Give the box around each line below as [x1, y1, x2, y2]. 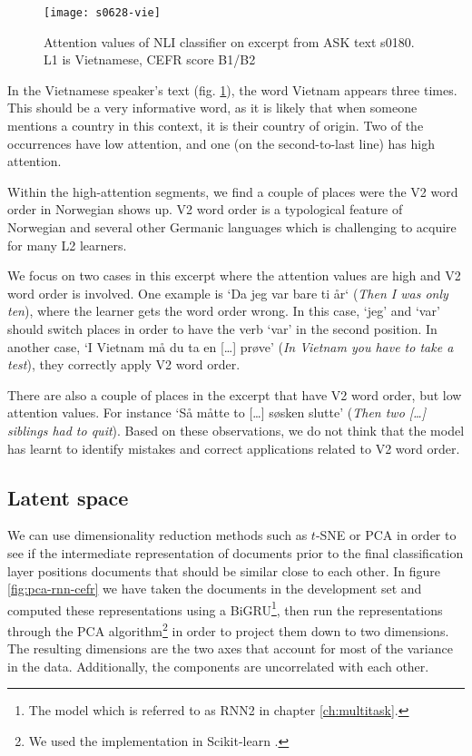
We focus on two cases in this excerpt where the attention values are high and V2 [7, 266, 461, 285]
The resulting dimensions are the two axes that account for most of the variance [7, 639, 453, 658]
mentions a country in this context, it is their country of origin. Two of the [7, 116, 424, 135]
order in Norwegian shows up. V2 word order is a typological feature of [7, 200, 403, 219]
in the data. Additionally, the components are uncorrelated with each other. [7, 656, 429, 675]
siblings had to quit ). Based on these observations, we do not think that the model [7, 420, 465, 439]
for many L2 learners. [7, 235, 127, 254]
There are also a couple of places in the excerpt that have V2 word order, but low [7, 385, 462, 404]
